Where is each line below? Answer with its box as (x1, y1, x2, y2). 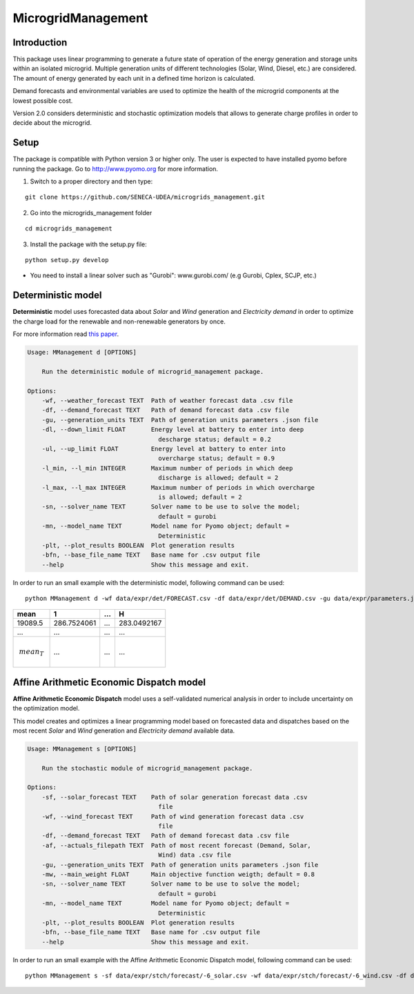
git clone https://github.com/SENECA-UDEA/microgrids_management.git (25, 193, 266, 201)
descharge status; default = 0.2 (158, 435, 272, 443)
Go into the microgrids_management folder (30, 208, 152, 217)
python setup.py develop (25, 256, 109, 264)
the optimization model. (12, 704, 80, 713)
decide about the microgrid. (12, 119, 92, 127)
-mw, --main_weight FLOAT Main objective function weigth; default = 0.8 (41, 870, 315, 878)
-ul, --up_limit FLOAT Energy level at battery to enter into (41, 445, 286, 453)
